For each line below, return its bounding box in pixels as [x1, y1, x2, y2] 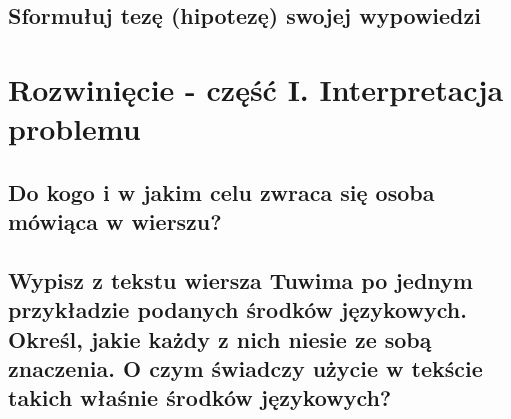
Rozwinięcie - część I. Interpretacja [8, 68, 504, 109]
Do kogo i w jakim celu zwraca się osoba [8, 176, 435, 207]
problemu [8, 108, 141, 149]
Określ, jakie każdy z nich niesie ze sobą [8, 323, 432, 354]
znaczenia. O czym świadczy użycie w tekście [8, 353, 483, 384]
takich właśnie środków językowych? [8, 382, 392, 413]
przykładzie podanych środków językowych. [8, 294, 467, 325]
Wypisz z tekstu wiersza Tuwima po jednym [8, 264, 473, 295]
